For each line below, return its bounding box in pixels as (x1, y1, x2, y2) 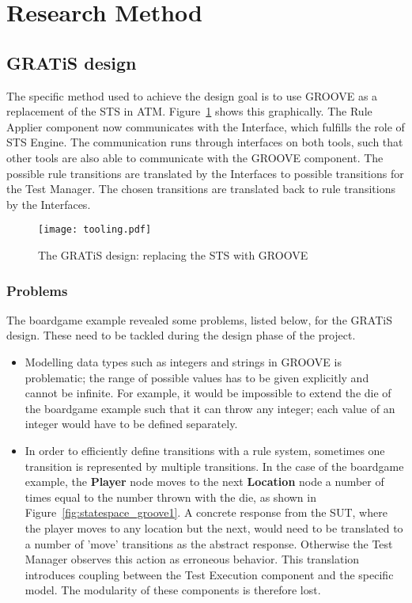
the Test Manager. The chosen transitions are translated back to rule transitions (6, 180, 395, 197)
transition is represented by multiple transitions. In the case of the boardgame (25, 457, 404, 474)
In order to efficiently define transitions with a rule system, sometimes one (25, 442, 385, 458)
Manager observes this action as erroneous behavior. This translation (25, 551, 360, 567)
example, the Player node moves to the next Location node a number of (25, 473, 384, 490)
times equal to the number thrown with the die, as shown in (25, 488, 316, 505)
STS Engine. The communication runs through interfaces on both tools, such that (6, 134, 403, 150)
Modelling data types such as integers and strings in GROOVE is (25, 353, 342, 370)
